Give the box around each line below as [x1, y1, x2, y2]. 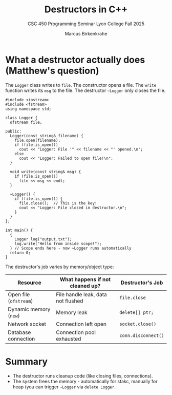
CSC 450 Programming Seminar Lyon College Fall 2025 [27, 21, 145, 27]
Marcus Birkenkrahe [64, 30, 107, 36]
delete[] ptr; [119, 309, 154, 315]
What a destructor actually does [5, 54, 145, 65]
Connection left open [56, 320, 106, 327]
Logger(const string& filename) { [10, 133, 83, 138]
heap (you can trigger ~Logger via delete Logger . [12, 384, 116, 390]
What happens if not [59, 276, 111, 283]
